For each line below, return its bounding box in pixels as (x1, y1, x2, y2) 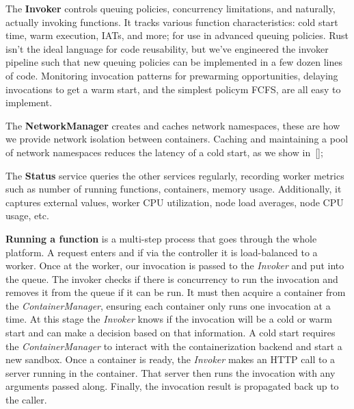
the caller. (5, 393, 47, 407)
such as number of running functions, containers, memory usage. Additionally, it (5, 182, 342, 196)
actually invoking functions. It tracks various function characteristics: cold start (5, 14, 338, 29)
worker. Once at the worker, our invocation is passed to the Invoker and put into (5, 258, 344, 273)
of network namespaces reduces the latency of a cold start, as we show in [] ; (5, 145, 323, 159)
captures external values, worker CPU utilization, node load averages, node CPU (5, 195, 344, 209)
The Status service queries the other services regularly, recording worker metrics (5, 168, 344, 182)
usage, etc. (5, 208, 49, 223)
